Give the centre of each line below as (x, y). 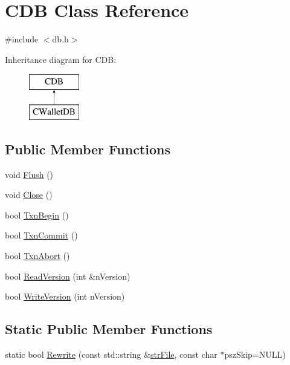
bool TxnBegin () (37, 215)
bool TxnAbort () (37, 256)
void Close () (29, 195)
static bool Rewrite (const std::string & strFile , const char (111, 354)
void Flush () (29, 174)
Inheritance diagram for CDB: (61, 59)
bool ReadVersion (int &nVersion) (68, 276)
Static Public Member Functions (109, 329)
